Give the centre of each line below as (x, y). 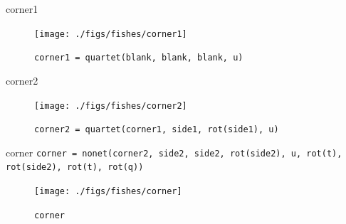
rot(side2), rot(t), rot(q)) (75, 167)
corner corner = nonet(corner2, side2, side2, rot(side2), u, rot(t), (174, 152)
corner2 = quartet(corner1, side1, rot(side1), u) (157, 130)
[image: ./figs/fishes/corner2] (111, 106)
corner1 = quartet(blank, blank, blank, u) (139, 58)
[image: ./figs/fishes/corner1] (111, 34)
